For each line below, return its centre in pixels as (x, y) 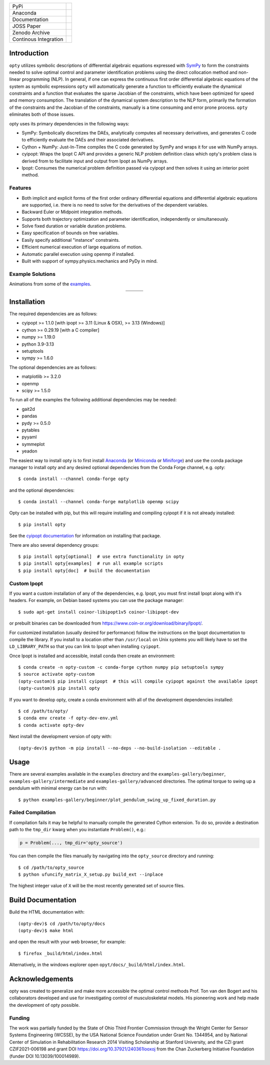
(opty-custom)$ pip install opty (59, 688)
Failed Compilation (32, 813)
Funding (19, 1018)
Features (20, 188)
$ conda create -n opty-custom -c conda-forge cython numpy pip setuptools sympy (121, 667)
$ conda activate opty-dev (51, 725)
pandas (29, 416)
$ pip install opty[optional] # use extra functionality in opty (101, 557)
